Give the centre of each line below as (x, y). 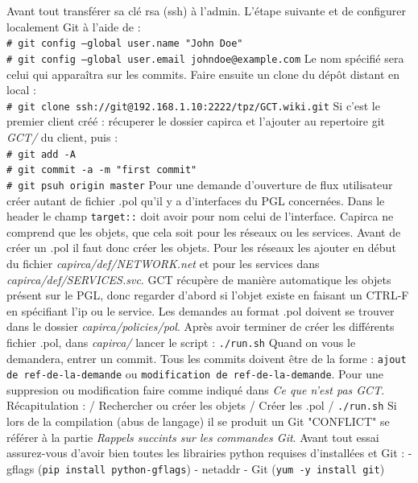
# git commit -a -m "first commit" (102, 170)
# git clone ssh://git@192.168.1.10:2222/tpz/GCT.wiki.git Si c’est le (193, 105)
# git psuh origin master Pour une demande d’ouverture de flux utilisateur (200, 184)
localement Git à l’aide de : (74, 26)
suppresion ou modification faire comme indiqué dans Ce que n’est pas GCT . (196, 389)
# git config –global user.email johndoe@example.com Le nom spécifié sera (205, 58)
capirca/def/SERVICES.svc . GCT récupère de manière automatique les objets (199, 279)
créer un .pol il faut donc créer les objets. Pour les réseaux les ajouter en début (201, 248)
